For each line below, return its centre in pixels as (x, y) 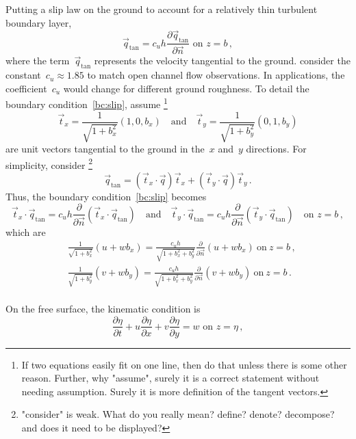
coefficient (26, 88)
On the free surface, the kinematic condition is (103, 308)
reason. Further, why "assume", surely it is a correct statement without (170, 378)
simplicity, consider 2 (49, 163)
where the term (38, 61)
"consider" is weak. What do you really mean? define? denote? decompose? (178, 414)
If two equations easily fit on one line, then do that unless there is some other (184, 364)
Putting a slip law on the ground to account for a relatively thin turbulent (162, 9)
